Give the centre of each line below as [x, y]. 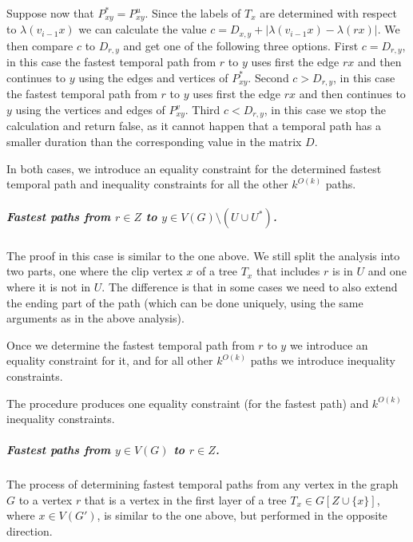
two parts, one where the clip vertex [95, 271]
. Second [268, 77]
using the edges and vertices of [153, 77]
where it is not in [49, 286]
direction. [30, 531]
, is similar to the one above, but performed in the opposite [242, 515]
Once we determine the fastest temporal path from [131, 344]
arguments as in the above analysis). [95, 318]
